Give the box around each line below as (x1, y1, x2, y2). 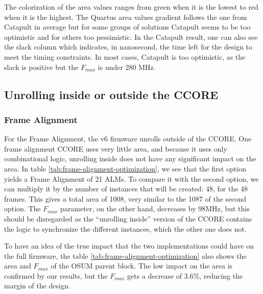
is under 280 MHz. (98, 61, 156, 72)
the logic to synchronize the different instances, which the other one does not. (4, 223, 247, 234)
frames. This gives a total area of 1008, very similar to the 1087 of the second (4, 193, 247, 204)
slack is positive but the (4, 61, 79, 72)
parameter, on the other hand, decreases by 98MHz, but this (60, 203, 250, 214)
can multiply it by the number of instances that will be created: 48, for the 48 (4, 183, 248, 194)
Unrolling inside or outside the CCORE (4, 86, 219, 102)
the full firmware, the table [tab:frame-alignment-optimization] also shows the (4, 250, 247, 261)
